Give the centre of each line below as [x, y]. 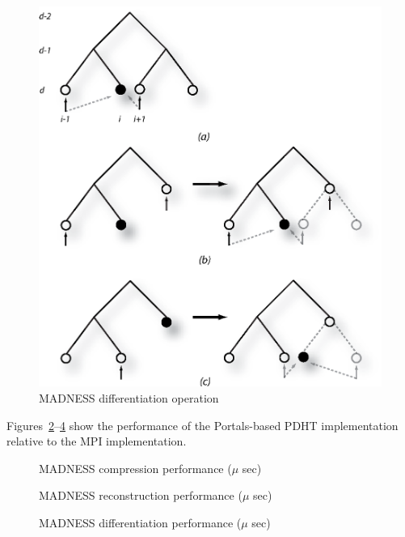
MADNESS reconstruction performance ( [141, 495]
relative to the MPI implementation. [97, 441]
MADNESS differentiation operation [129, 397]
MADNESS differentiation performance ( [140, 522]
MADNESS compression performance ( [135, 468]
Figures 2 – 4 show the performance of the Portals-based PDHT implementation [202, 425]
